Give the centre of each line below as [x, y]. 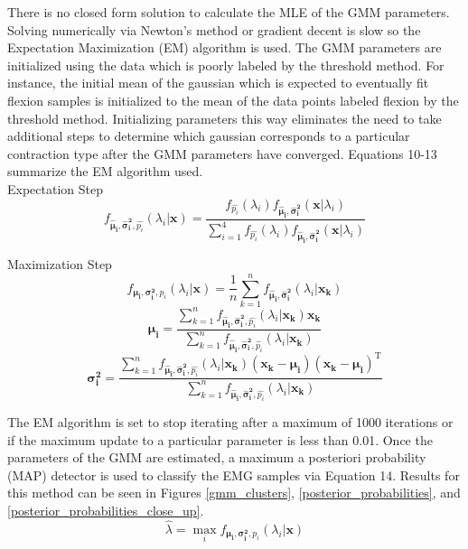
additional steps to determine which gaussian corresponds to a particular [209, 136]
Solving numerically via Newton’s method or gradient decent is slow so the [214, 29]
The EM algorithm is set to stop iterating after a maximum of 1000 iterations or [230, 421]
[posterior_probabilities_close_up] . [106, 510]
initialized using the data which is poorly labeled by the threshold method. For [226, 65]
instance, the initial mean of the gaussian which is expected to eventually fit [218, 83]
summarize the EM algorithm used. [105, 171]
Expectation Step [55, 188]
